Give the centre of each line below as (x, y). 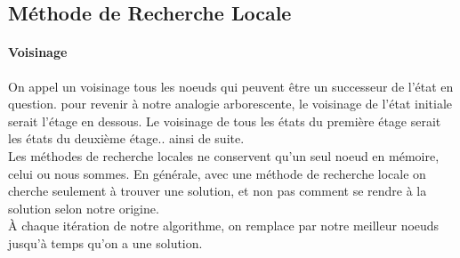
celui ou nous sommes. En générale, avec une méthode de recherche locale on (217, 173)
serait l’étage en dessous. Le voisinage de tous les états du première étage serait (225, 121)
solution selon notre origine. (84, 208)
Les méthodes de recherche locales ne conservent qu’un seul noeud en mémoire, (224, 155)
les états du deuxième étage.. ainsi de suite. (126, 138)
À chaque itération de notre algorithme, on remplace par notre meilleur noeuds (224, 226)
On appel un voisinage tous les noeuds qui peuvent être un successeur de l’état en (231, 86)
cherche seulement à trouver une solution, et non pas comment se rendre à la (218, 191)
